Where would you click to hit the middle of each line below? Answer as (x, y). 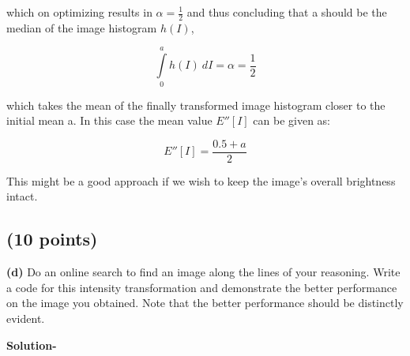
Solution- (32, 345)
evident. (26, 318)
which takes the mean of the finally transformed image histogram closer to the (196, 105)
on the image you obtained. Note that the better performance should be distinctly (205, 303)
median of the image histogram (82, 27)
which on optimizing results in (79, 12)
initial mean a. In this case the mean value (109, 120)
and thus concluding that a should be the (287, 12)
